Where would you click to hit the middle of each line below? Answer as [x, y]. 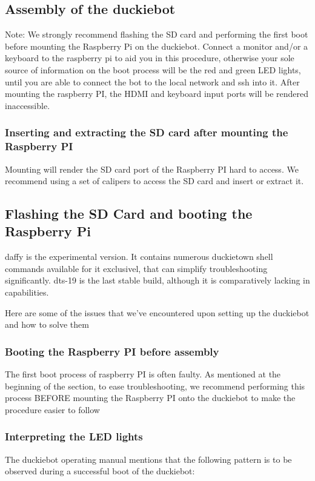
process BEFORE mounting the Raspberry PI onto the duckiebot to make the [150, 398]
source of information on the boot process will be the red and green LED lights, [153, 69]
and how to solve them [47, 324]
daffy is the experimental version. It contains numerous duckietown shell [139, 257]
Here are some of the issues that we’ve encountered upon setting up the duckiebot [157, 312]
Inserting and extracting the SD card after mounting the [147, 132]
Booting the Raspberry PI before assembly [112, 351]
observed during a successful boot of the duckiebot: [100, 471]
